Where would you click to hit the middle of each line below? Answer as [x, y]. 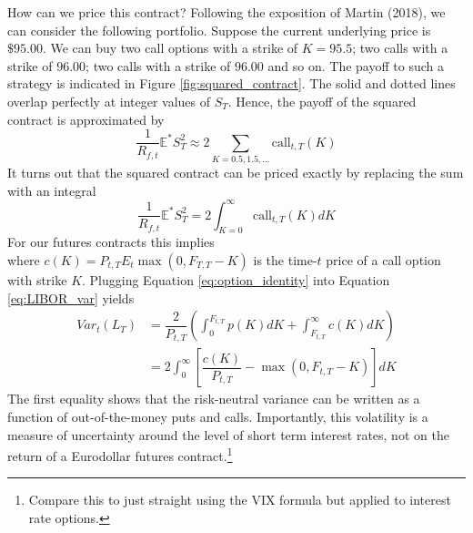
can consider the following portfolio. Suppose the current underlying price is [219, 30]
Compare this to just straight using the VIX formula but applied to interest [240, 500]
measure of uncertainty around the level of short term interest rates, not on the [228, 434]
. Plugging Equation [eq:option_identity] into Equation [236, 280]
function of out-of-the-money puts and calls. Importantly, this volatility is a [218, 416]
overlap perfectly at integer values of [109, 101]
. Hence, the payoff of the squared [322, 101]
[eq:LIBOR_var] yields [71, 297]
